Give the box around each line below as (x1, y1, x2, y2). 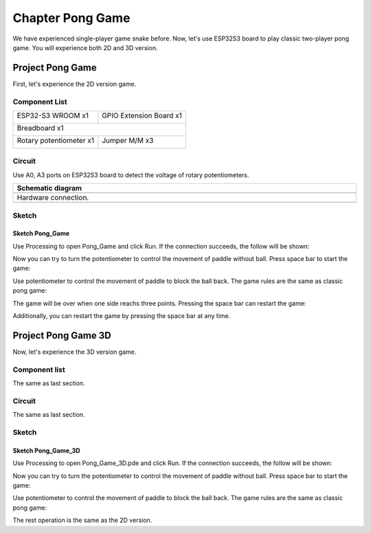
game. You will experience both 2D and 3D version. (12, 43, 158, 52)
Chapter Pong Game (12, 10, 131, 25)
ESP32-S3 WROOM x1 (16, 111, 89, 120)
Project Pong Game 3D (12, 330, 111, 341)
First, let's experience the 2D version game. (12, 80, 137, 88)
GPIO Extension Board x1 (102, 111, 182, 120)
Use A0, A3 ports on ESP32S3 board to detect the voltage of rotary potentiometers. (12, 170, 249, 179)
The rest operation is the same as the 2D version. (12, 516, 153, 525)
